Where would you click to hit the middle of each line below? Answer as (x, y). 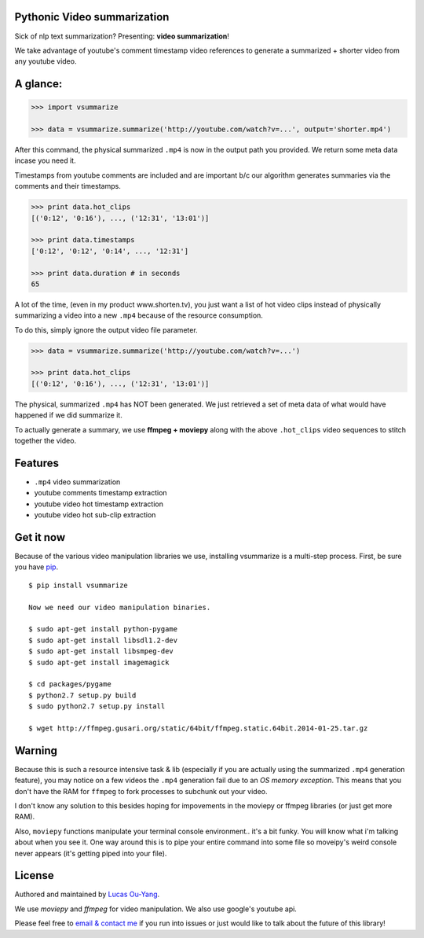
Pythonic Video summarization (92, 17)
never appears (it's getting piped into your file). (91, 853)
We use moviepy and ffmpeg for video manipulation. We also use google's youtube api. (156, 909)
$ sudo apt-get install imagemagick (99, 662)
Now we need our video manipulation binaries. (120, 607)
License (34, 875)
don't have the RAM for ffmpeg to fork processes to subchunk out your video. (141, 791)
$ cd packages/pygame (70, 684)
